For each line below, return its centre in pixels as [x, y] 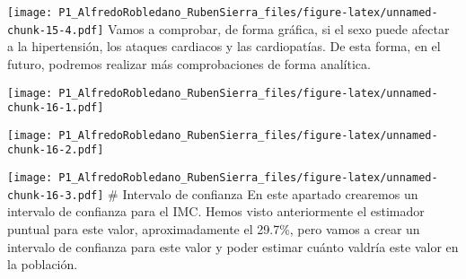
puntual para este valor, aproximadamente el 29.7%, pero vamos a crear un [214, 229]
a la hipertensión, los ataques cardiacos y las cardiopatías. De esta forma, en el [224, 46]
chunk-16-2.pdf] [56, 150]
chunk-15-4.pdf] [56, 30]
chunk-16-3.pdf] [56, 195]
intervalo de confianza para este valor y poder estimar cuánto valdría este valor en [233, 246]
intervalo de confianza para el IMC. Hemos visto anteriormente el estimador [216, 211]
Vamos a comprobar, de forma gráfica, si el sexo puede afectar [279, 28]
